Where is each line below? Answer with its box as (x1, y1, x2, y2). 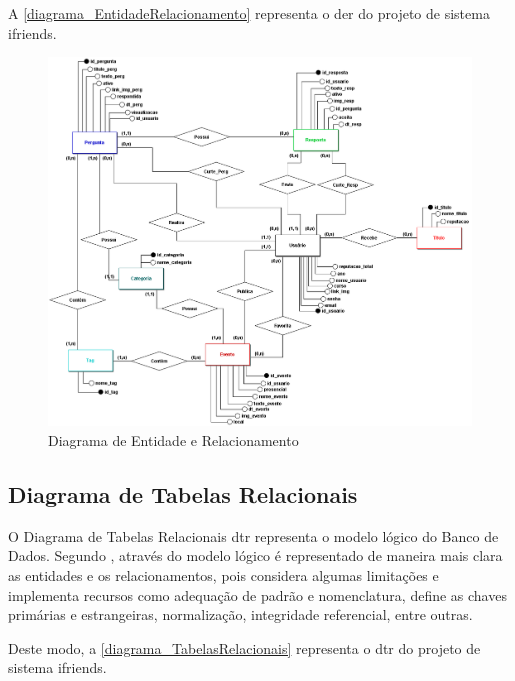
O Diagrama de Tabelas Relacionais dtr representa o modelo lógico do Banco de (8, 525, 499, 546)
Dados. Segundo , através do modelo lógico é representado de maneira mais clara (8, 545, 503, 566)
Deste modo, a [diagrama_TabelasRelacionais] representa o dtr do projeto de (8, 637, 481, 658)
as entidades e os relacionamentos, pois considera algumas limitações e (8, 565, 439, 586)
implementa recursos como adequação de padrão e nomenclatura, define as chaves (8, 584, 507, 605)
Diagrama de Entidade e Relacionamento (48, 430, 299, 451)
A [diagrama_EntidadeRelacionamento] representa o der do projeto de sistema (8, 3, 490, 23)
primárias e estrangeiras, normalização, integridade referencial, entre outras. (8, 604, 473, 625)
